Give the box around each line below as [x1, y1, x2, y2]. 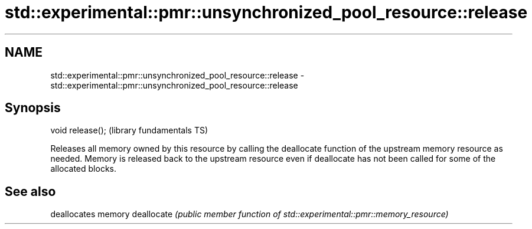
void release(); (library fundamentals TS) [50, 125, 208, 136]
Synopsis [5, 100, 61, 116]
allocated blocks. [50, 163, 117, 174]
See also [5, 184, 56, 199]
